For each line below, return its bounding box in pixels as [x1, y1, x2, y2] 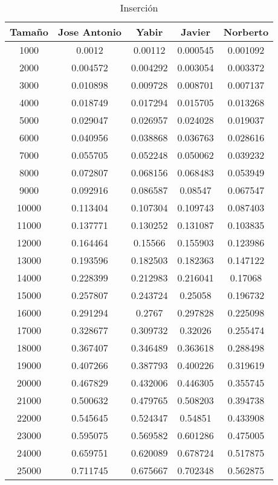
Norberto [223, 25, 269, 39]
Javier [181, 25, 210, 39]
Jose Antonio [57, 25, 121, 39]
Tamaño [10, 25, 48, 39]
